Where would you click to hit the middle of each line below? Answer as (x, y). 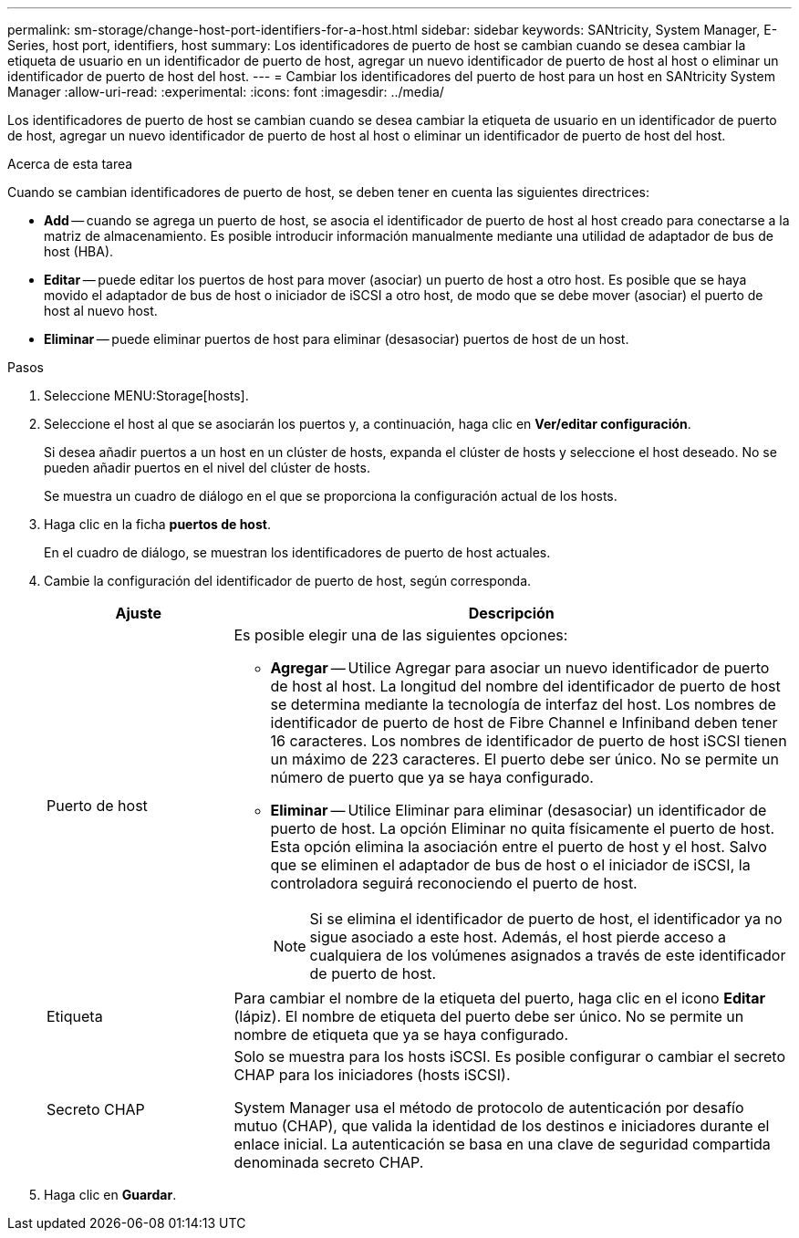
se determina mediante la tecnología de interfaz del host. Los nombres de (523, 704)
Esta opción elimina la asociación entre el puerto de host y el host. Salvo (519, 847)
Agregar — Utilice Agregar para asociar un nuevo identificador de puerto (520, 668)
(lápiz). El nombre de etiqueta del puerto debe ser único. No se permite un (489, 1016)
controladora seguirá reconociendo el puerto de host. (454, 883)
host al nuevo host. (101, 311)
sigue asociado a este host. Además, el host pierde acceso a (518, 937)
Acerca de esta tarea (70, 164)
